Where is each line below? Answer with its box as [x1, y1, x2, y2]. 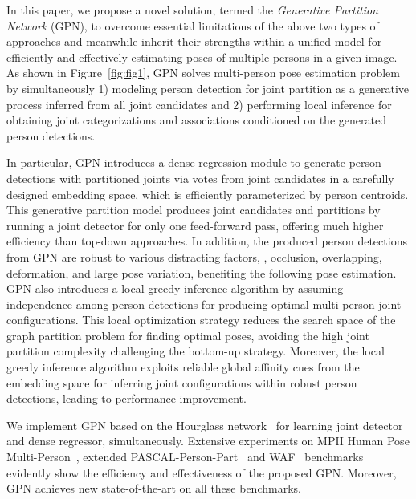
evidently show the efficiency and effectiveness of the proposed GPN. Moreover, [6, 464, 397, 481]
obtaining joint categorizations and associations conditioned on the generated [6, 112, 386, 128]
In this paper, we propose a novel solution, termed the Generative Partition [6, 2, 378, 18]
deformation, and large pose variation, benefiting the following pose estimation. [6, 264, 397, 281]
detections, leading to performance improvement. [6, 390, 247, 407]
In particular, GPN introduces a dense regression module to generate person [6, 154, 381, 171]
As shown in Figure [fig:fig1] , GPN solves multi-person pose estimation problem [6, 64, 400, 81]
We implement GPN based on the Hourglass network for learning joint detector [6, 416, 403, 433]
